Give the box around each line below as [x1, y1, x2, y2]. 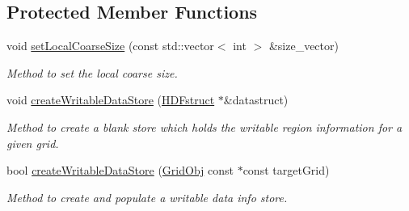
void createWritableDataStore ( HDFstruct [6, 91, 215, 108]
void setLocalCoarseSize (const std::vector [6, 37, 214, 54]
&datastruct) [223, 91, 289, 108]
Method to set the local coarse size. [6, 64, 178, 81]
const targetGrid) [242, 162, 330, 179]
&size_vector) [268, 37, 339, 54]
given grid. [6, 134, 59, 151]
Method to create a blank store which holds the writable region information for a [6, 118, 403, 135]
